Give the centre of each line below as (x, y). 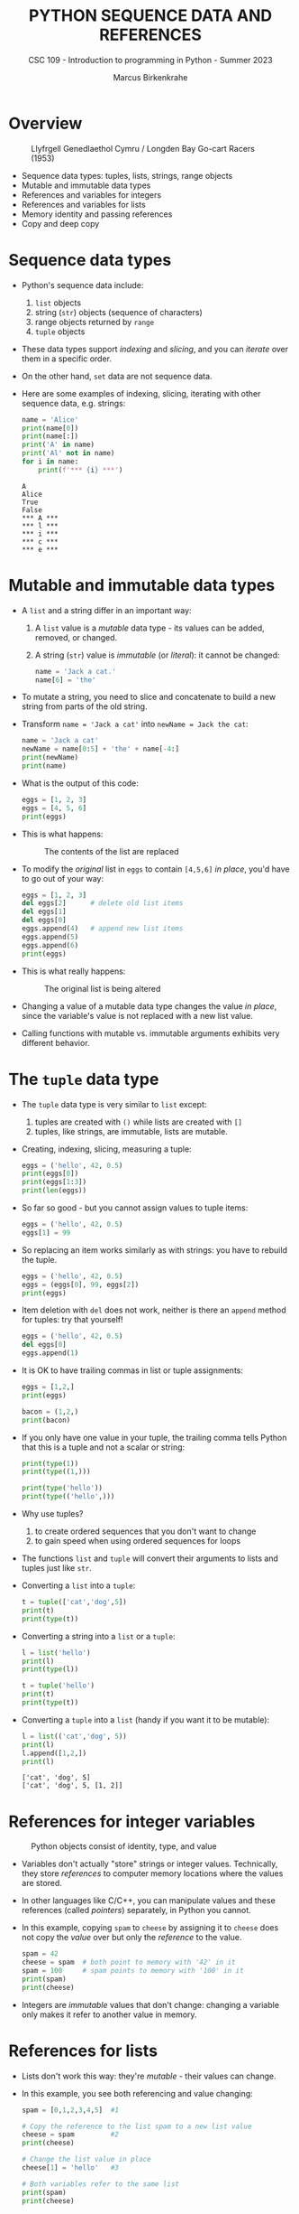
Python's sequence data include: (82, 285)
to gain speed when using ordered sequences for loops (137, 1541)
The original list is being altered (102, 988)
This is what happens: (62, 834)
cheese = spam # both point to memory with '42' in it (128, 1962)
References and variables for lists (83, 204)
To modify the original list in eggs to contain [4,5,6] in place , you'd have (155, 869)
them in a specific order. (67, 359)
